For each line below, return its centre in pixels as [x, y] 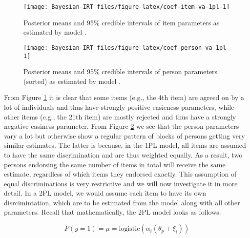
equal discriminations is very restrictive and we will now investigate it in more [121, 183]
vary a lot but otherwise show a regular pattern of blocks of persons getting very [125, 135]
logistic [129, 229]
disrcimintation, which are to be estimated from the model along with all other [122, 202]
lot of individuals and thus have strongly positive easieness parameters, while [119, 107]
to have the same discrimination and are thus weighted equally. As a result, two [123, 154]
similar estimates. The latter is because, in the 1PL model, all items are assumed [125, 145]
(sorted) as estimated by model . [72, 81]
